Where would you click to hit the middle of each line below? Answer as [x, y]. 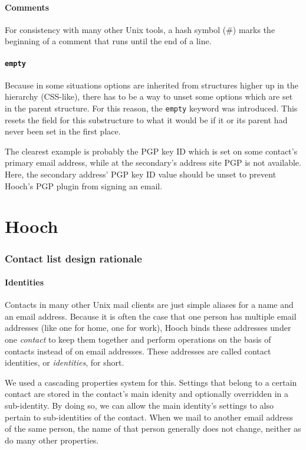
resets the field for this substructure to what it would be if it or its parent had [146, 119]
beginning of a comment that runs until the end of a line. [108, 41]
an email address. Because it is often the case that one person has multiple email [151, 316]
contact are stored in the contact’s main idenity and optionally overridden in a [147, 394]
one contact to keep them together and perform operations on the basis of [138, 339]
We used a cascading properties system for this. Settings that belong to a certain [151, 382]
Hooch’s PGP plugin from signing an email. [84, 185]
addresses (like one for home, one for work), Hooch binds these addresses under [148, 328]
